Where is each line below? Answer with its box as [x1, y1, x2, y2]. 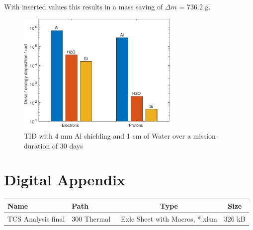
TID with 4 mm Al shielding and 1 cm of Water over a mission [24, 130, 216, 141]
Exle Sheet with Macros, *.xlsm [121, 213, 217, 224]
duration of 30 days [24, 140, 83, 151]
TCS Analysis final [7, 213, 65, 224]
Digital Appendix [4, 169, 125, 190]
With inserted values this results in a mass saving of [4, 1, 163, 11]
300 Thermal [72, 213, 111, 224]
